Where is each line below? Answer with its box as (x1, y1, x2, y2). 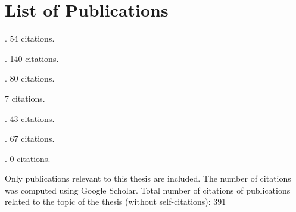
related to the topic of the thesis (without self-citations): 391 (5, 195, 226, 208)
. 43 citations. (5, 112, 55, 124)
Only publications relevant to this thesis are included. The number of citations (5, 172, 291, 185)
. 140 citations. (5, 52, 59, 64)
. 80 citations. (5, 72, 55, 85)
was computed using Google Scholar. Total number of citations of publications (5, 183, 291, 196)
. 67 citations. (5, 132, 55, 145)
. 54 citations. (5, 32, 55, 45)
